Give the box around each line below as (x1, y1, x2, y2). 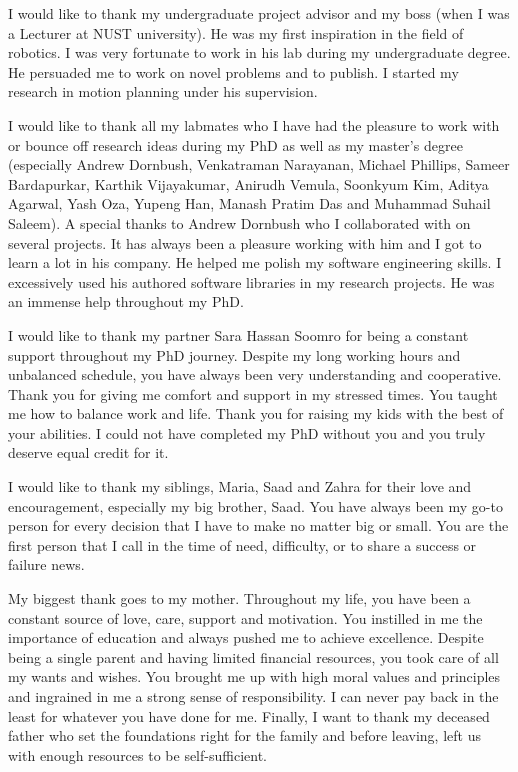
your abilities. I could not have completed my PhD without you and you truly (8, 422, 486, 443)
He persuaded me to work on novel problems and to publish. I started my (8, 61, 459, 82)
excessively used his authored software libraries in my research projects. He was (8, 271, 495, 292)
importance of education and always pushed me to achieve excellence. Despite (8, 627, 484, 648)
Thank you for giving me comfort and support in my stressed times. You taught (8, 383, 498, 404)
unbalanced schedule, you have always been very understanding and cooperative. (8, 364, 502, 385)
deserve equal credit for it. (8, 442, 169, 463)
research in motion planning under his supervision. (8, 81, 318, 102)
